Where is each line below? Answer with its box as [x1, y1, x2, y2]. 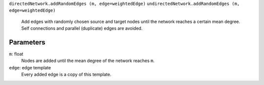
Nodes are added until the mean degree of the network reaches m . [21, 58, 155, 64]
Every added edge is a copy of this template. [21, 71, 111, 78]
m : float [9, 51, 23, 57]
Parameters [9, 38, 45, 46]
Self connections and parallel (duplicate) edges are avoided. [21, 25, 143, 31]
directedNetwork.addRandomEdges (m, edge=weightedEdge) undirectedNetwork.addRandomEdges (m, [9, 1, 240, 6]
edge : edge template [9, 64, 51, 70]
